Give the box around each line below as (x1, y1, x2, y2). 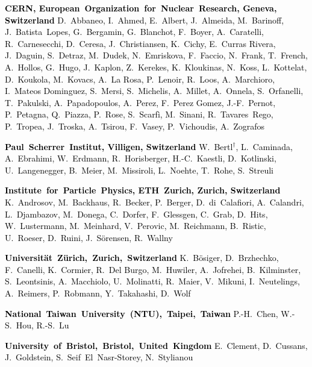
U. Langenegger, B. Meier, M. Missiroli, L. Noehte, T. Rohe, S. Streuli (5, 163, 274, 176)
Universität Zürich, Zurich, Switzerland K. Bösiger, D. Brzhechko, (5, 251, 279, 264)
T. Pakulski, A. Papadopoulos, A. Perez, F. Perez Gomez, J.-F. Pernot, (5, 96, 276, 108)
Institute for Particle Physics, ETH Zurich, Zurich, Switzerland (5, 184, 281, 196)
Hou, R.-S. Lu (16, 319, 69, 331)
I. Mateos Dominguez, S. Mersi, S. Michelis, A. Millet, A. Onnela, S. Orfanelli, (5, 84, 304, 97)
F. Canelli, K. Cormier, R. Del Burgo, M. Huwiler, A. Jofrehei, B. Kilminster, (5, 263, 301, 275)
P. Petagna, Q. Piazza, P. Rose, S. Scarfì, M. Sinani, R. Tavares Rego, (5, 108, 273, 121)
